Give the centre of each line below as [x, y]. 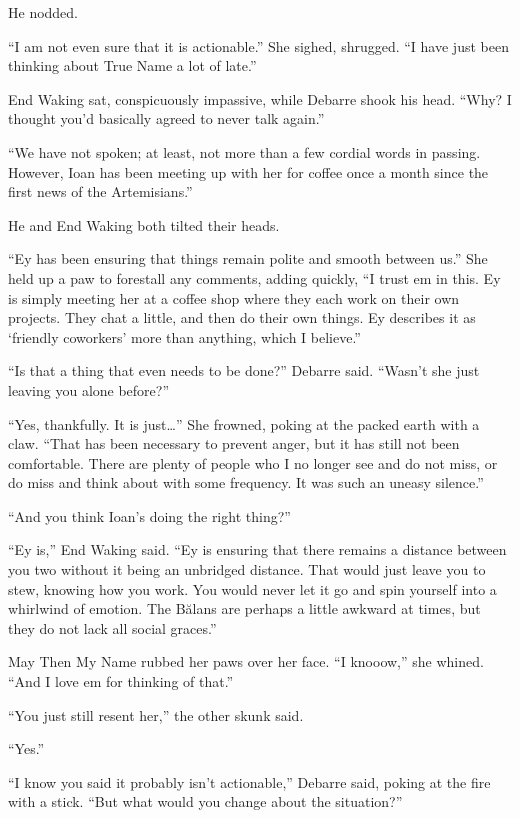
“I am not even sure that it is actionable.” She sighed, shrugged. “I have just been [258, 45]
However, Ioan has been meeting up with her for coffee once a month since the [248, 171]
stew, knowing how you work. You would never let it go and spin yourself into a [252, 588]
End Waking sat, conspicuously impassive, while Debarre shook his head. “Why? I [260, 98]
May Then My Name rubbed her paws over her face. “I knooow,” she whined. [246, 661]
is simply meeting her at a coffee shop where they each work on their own [234, 297]
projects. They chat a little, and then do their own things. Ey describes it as [242, 317]
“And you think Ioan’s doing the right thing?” [149, 515]
